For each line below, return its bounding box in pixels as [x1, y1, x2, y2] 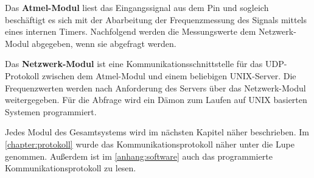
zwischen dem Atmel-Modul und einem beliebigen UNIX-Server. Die [41, 69, 296, 82]
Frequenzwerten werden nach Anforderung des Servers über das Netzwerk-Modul [5, 81, 306, 94]
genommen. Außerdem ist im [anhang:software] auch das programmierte [5, 149, 273, 162]
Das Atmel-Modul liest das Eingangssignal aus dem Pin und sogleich [5, 1, 269, 13]
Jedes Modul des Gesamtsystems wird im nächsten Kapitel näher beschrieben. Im [5, 126, 309, 138]
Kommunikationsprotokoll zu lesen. [5, 162, 136, 174]
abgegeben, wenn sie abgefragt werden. [32, 37, 176, 49]
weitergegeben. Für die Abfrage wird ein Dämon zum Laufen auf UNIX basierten [5, 93, 307, 106]
